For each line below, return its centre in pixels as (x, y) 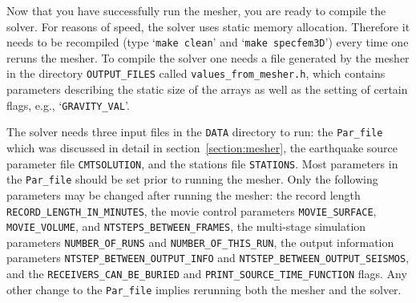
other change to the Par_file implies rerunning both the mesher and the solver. (204, 289)
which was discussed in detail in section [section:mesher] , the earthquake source (202, 147)
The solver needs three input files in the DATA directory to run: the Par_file (195, 132)
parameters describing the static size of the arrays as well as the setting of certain (207, 89)
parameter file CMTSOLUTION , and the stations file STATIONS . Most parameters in (202, 163)
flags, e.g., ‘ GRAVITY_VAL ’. (68, 105)
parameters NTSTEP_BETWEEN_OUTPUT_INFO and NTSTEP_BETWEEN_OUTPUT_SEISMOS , (208, 258)
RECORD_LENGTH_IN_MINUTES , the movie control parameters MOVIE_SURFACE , (192, 210)
